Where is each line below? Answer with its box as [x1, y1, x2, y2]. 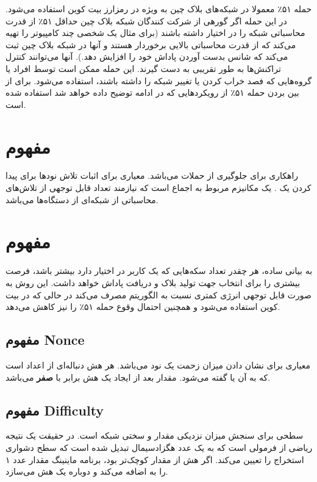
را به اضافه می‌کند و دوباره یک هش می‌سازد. [5, 465, 168, 478]
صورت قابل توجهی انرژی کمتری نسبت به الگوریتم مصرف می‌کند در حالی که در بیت [5, 288, 312, 301]
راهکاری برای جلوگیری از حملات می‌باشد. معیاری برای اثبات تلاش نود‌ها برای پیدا [5, 169, 299, 182]
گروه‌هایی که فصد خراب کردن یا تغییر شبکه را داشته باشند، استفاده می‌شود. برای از [5, 74, 312, 87]
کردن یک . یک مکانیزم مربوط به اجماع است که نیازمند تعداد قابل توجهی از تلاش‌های [5, 181, 312, 194]
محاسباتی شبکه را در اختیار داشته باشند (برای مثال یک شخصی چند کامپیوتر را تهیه [5, 26, 305, 39]
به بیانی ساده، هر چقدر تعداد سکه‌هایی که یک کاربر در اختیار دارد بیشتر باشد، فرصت [5, 264, 313, 277]
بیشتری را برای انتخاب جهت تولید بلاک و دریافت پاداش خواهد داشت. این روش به [5, 276, 301, 289]
